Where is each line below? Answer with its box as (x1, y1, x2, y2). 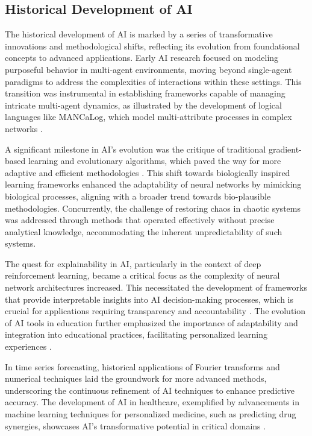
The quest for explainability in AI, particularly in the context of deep (5, 257, 261, 270)
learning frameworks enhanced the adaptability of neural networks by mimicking (5, 178, 302, 191)
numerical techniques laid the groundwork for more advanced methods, (5, 372, 267, 385)
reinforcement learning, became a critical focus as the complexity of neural (5, 269, 280, 282)
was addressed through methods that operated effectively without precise (5, 213, 275, 226)
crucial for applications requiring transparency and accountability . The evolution (5, 305, 306, 317)
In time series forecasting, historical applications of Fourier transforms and (5, 360, 280, 373)
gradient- (268, 142, 302, 155)
